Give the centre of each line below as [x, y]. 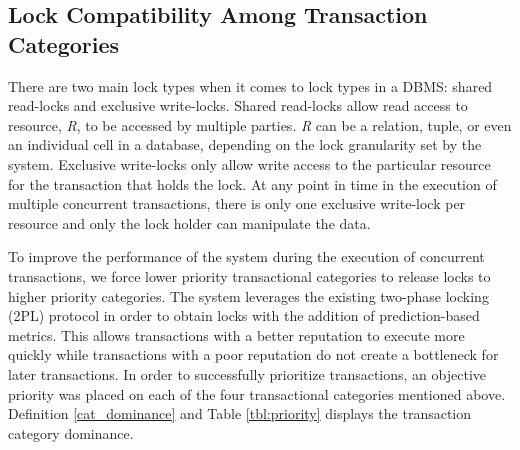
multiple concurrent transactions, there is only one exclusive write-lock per [237, 203]
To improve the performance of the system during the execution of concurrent [246, 256]
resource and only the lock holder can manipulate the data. [189, 222]
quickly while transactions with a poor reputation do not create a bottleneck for [253, 354]
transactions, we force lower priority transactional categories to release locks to [249, 275]
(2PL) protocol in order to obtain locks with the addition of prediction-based [244, 315]
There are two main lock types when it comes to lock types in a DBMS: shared [250, 85]
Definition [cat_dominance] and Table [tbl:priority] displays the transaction [240, 413]
